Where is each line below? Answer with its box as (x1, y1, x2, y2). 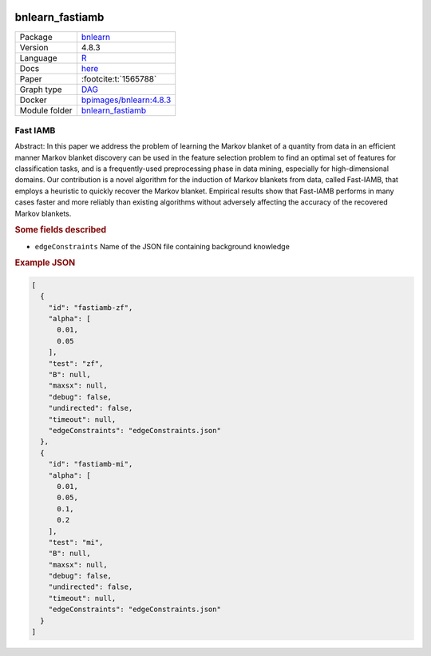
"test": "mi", (48, 538, 104, 547)
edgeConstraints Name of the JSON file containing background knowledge (34, 241, 291, 251)
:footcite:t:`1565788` (81, 73, 157, 84)
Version (19, 42, 49, 53)
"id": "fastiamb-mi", (48, 459, 133, 469)
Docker (19, 94, 47, 105)
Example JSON (14, 257, 76, 268)
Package (19, 31, 53, 42)
